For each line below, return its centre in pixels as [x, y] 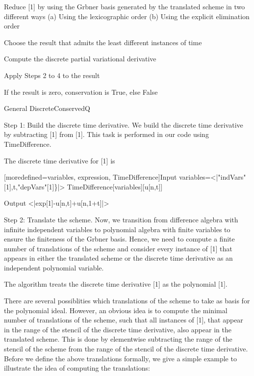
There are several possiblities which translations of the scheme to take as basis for [127, 301]
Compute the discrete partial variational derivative [80, 59]
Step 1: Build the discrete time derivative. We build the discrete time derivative [124, 124]
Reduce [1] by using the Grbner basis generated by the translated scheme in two [125, 6]
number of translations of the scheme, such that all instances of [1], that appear [124, 320]
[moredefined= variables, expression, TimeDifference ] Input [90, 177]
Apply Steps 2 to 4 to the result [52, 75]
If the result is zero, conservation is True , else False [81, 92]
